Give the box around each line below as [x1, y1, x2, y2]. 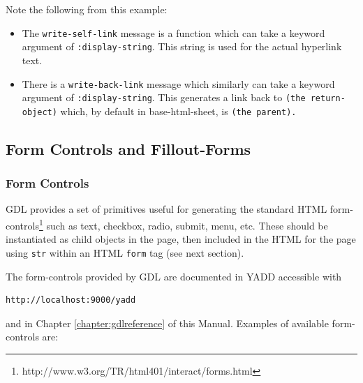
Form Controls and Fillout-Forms [6, 137, 251, 159]
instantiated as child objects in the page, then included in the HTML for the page [6, 232, 356, 246]
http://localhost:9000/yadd [6, 295, 136, 306]
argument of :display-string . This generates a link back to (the [22, 90, 306, 105]
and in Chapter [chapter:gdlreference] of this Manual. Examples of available [6, 315, 329, 330]
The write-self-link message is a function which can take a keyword [22, 25, 325, 40]
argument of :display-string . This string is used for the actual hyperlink [22, 39, 342, 54]
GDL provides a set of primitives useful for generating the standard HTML [6, 202, 327, 216]
